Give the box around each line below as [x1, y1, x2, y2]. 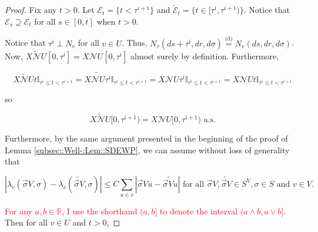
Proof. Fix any [5, 4, 57, 16]
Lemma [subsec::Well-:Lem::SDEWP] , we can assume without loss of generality [5, 143, 290, 156]
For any [5, 204, 32, 217]
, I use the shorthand [62, 204, 138, 217]
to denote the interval [159, 204, 238, 217]
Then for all [5, 216, 48, 228]
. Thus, [122, 36, 148, 49]
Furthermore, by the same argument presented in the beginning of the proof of [5, 132, 288, 144]
